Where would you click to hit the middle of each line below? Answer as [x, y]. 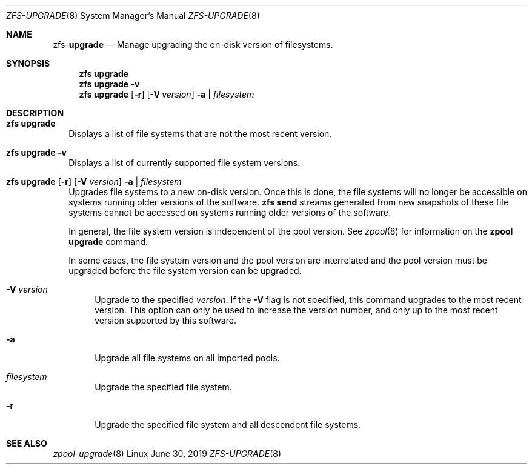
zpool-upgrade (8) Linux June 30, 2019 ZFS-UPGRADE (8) [167, 454]
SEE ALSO [27, 443]
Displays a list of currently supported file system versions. [185, 163]
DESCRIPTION [35, 113]
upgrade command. [108, 241]
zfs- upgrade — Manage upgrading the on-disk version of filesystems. [193, 45]
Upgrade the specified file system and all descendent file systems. [228, 424]
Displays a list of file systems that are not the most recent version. [200, 134]
